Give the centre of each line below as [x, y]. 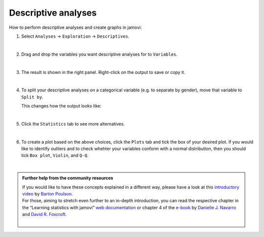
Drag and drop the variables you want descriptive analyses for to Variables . [99, 54]
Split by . [32, 97]
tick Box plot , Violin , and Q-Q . [55, 155]
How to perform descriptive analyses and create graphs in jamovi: [75, 27]
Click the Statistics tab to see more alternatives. [73, 124]
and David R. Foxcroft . [44, 215]
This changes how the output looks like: [61, 106]
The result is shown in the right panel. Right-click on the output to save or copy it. [103, 72]
